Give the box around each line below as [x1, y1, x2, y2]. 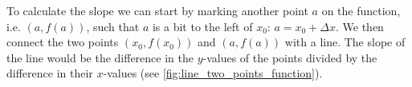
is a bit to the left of [152, 18, 253, 34]
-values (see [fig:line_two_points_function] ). [103, 65, 323, 81]
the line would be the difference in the [6, 49, 194, 65]
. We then [335, 18, 384, 34]
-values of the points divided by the [202, 49, 377, 65]
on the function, [321, 2, 401, 18]
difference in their [6, 65, 93, 81]
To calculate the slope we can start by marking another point [6, 2, 308, 18]
